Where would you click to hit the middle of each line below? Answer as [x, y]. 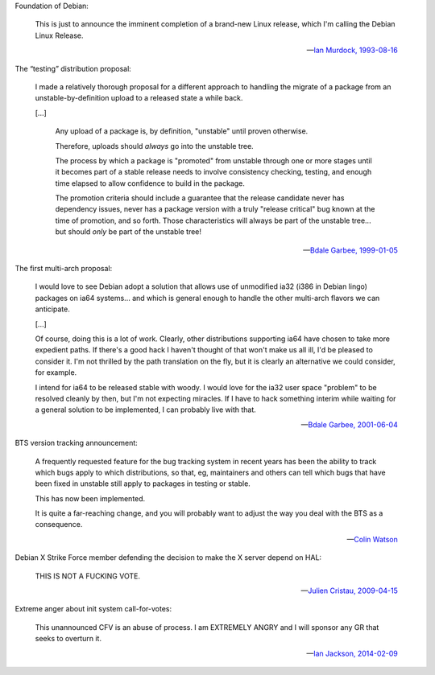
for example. [56, 372]
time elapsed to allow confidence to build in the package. [150, 183]
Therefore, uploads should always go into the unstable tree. [154, 146]
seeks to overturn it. [68, 639]
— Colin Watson [372, 539]
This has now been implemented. [90, 498]
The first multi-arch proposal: [64, 269]
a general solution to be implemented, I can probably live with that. [146, 410]
